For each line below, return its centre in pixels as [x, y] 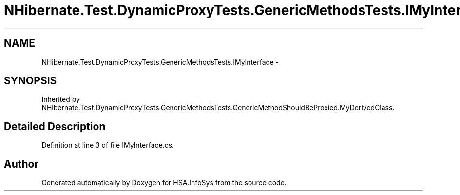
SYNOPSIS [30, 81]
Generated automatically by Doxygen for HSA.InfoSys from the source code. [164, 183]
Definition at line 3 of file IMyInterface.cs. [108, 145]
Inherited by [61, 99]
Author [21, 164]
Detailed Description [55, 126]
